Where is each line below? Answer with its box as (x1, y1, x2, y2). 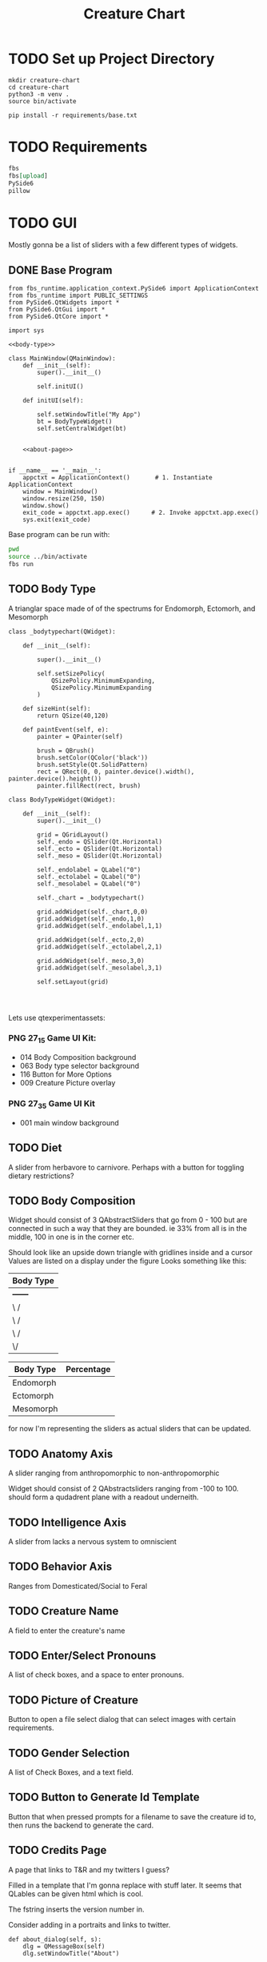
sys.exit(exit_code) (22, 516, 91, 524)
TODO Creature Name (8, 1604, 119, 1618)
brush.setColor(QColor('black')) (37, 753, 149, 761)
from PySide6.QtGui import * (8, 306, 106, 314)
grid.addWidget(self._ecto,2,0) (37, 936, 145, 944)
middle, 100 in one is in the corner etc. (8, 1232, 134, 1242)
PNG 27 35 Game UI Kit (8, 1098, 96, 1111)
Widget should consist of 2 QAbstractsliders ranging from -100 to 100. (8, 1484, 239, 1494)
